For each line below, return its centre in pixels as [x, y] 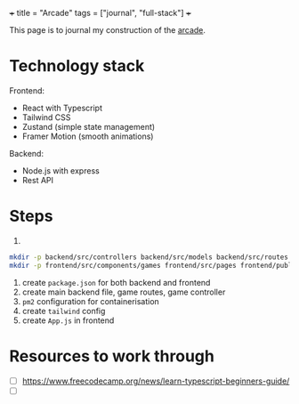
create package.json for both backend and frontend [116, 282]
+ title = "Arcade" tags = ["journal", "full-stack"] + [100, 13]
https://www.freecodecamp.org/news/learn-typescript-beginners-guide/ [156, 381]
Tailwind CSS [46, 117]
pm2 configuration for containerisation [91, 301]
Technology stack [77, 66]
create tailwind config [64, 311]
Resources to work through [112, 356]
